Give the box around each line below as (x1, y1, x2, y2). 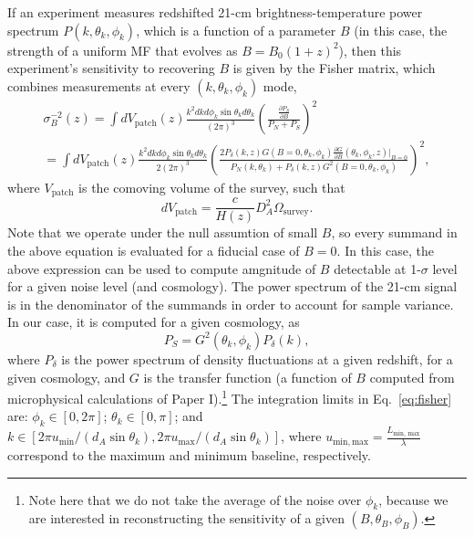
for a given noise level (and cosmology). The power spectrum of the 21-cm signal (7, 277, 458, 296)
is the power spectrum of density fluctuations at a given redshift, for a (61, 349, 453, 368)
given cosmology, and (7, 367, 126, 386)
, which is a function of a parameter (136, 20, 336, 39)
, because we (378, 490, 448, 509)
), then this (338, 40, 402, 59)
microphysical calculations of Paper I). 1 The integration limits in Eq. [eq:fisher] (7, 386, 452, 407)
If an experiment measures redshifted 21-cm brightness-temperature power (7, 3, 423, 21)
